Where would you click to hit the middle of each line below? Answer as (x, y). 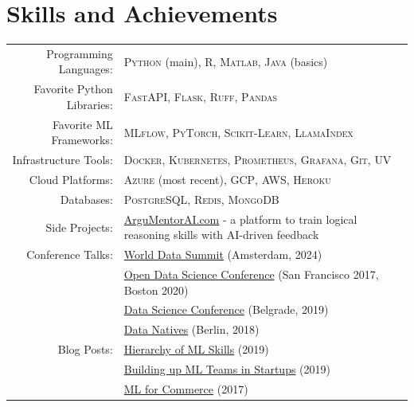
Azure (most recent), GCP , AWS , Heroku (227, 180)
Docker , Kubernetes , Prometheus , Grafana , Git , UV (258, 160)
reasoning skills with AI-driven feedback (221, 235)
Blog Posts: (85, 349)
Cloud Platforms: (71, 180)
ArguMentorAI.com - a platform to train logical (240, 219)
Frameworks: (82, 140)
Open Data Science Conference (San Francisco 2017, (251, 274)
